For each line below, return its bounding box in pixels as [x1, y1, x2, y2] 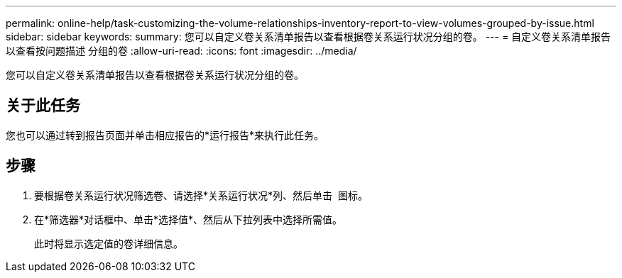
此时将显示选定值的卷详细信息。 [34, 237, 183, 250]
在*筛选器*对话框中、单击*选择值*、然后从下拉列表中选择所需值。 [34, 213, 343, 226]
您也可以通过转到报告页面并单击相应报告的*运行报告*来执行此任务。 [6, 128, 324, 141]
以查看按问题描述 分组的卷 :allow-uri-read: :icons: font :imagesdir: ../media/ [6, 45, 357, 57]
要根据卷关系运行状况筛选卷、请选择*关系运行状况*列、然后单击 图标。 [34, 189, 368, 201]
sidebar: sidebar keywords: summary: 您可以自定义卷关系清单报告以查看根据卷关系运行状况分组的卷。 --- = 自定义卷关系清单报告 [6, 30, 611, 43]
